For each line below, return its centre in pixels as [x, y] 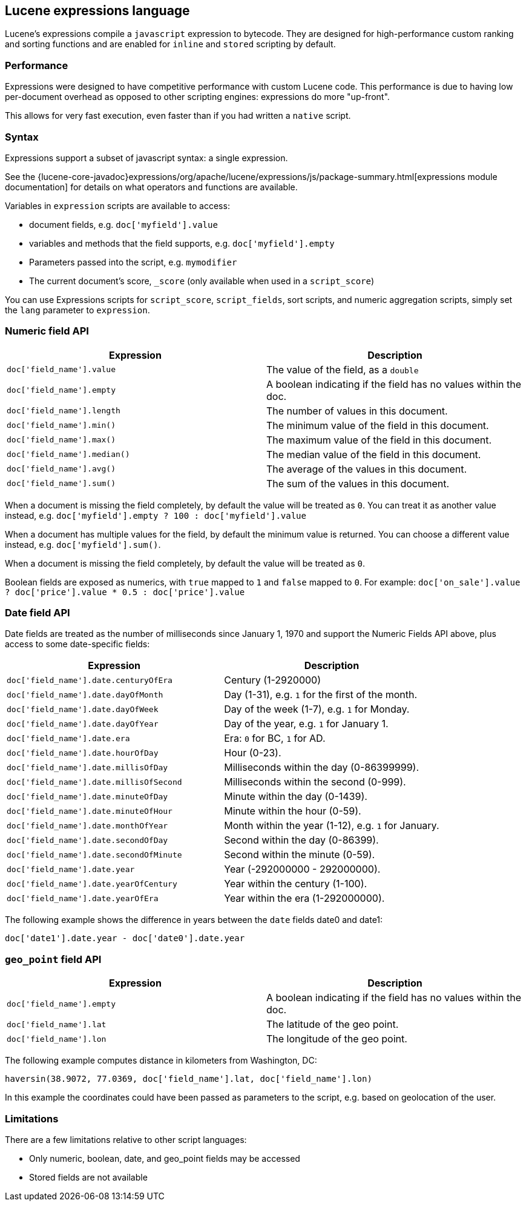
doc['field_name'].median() [68, 455]
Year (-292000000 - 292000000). [302, 869]
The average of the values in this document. [367, 469]
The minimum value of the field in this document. [378, 425]
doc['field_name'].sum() [61, 484]
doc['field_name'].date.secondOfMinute [94, 855]
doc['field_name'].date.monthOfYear [87, 825]
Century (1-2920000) [272, 680]
